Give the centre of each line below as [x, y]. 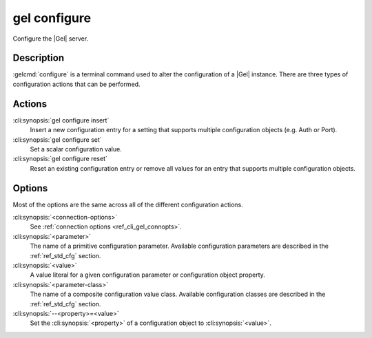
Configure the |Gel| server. [51, 39]
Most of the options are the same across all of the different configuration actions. [128, 204]
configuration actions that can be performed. [76, 84]
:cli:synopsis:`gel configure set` [58, 139]
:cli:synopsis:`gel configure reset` [60, 159]
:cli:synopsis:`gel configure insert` [61, 120]
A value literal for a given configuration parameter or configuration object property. [147, 275]
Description [39, 58]
